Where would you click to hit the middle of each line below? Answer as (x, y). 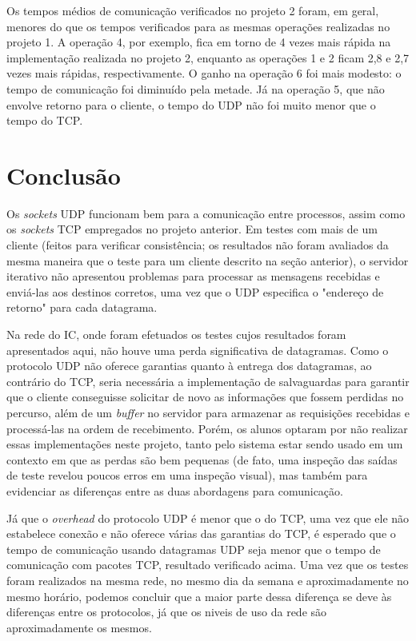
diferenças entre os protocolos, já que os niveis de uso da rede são (167, 612)
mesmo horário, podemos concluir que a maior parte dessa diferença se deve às (199, 596)
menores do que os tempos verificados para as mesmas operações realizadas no (198, 26)
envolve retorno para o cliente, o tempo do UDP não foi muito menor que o (191, 104)
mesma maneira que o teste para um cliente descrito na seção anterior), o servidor (208, 260)
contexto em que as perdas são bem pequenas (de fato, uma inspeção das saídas (202, 459)
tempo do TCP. (45, 120)
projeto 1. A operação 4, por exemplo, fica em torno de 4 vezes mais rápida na (199, 42)
